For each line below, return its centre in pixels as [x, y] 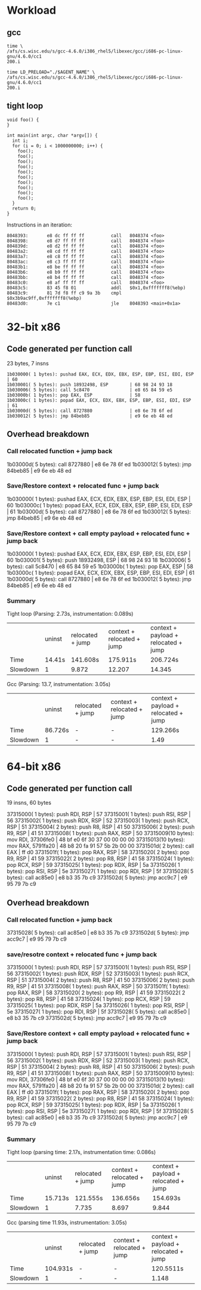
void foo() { [23, 120]
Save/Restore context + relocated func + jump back [83, 486]
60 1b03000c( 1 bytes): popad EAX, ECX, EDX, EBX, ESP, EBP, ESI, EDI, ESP [100, 505]
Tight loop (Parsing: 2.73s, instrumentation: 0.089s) [70, 614]
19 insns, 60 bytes [29, 803]
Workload [31, 10]
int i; [20, 141]
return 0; [24, 208]
